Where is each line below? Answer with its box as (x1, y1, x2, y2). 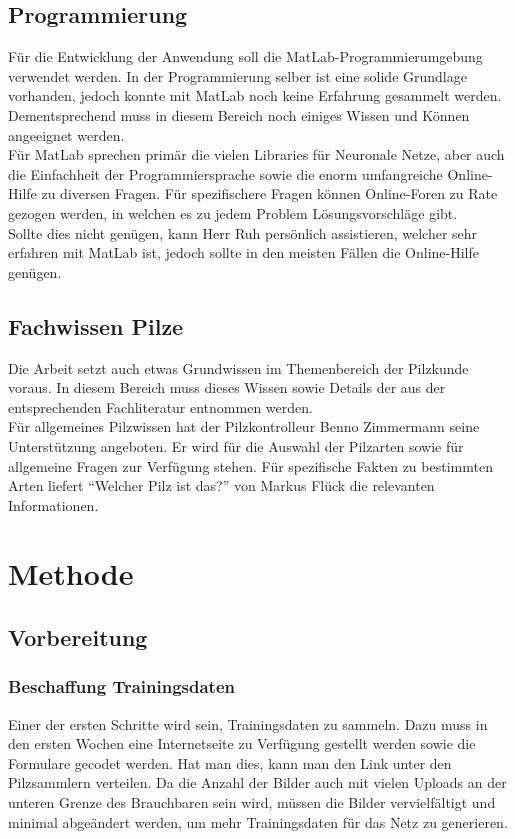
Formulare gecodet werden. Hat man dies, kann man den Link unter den (8, 752, 452, 773)
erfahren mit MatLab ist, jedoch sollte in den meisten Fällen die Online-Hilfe (8, 242, 479, 263)
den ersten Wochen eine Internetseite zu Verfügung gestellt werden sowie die (8, 733, 476, 754)
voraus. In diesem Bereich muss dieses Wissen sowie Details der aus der (8, 377, 446, 398)
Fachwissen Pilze (8, 310, 184, 341)
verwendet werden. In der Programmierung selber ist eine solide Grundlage (8, 65, 467, 86)
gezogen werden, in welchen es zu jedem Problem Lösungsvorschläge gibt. (8, 202, 458, 223)
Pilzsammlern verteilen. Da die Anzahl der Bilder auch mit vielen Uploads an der (8, 772, 507, 793)
